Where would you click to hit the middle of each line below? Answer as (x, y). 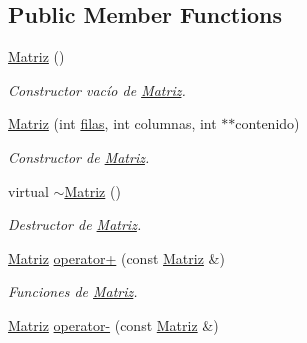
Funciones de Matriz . (73, 291)
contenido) (267, 123)
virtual (28, 190)
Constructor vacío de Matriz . (97, 89)
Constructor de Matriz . (79, 156)
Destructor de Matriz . (75, 224)
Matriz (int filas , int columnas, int (112, 123)
